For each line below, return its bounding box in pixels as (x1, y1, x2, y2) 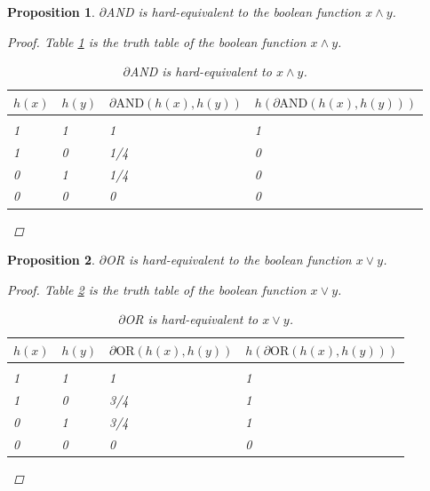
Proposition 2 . (7, 250, 95, 269)
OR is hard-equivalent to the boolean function (106, 250, 352, 269)
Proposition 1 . (7, 3, 95, 20)
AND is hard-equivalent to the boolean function (106, 3, 362, 20)
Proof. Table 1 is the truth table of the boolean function (7, 32, 307, 51)
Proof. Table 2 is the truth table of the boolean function (7, 280, 307, 298)
